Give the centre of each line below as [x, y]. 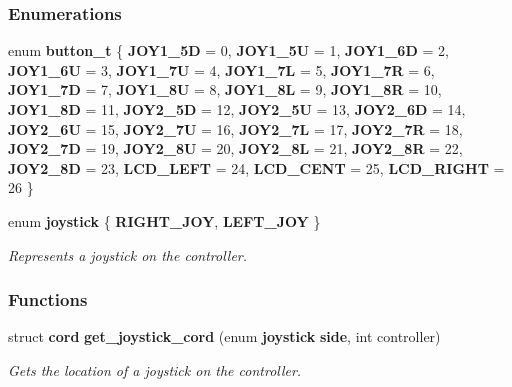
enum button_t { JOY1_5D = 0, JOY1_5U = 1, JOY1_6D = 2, [228, 50]
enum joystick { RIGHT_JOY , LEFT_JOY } [164, 220]
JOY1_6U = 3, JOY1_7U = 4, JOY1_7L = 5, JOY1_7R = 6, [221, 69]
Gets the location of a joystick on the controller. [155, 369]
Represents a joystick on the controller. [128, 254]
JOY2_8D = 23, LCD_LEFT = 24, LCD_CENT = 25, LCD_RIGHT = [256, 167]
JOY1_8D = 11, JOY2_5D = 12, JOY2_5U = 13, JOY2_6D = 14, [237, 109]
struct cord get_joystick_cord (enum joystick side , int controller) [224, 336]
